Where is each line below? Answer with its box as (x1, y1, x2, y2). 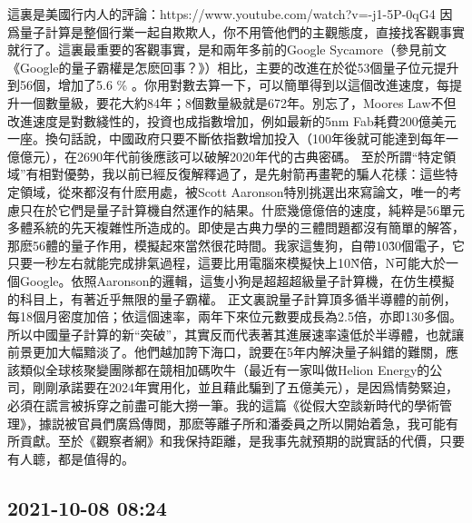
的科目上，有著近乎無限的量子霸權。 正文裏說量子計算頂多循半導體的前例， (7, 289, 457, 308)
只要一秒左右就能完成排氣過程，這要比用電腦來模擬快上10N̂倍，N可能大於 (7, 253, 446, 272)
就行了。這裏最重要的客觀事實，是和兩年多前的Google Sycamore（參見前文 (7, 40, 447, 59)
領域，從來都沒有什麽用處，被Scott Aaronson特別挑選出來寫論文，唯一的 (19, 182, 449, 201)
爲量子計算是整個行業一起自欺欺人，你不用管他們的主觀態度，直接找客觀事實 (7, 22, 465, 41)
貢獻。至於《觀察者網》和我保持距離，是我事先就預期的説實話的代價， (19, 431, 439, 450)
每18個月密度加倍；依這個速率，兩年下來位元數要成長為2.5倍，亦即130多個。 (7, 307, 462, 326)
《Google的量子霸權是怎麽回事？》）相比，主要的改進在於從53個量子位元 (7, 57, 434, 76)
